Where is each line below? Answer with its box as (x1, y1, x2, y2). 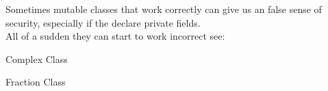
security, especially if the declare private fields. (5, 15, 201, 29)
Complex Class (5, 51, 68, 66)
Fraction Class (5, 75, 66, 89)
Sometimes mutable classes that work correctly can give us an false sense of (5, 2, 322, 16)
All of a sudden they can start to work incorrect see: (5, 29, 225, 43)
